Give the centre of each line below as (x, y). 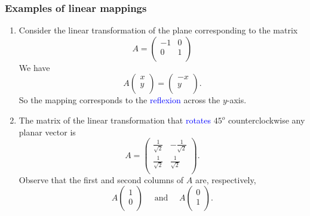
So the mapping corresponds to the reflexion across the (119, 100)
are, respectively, (225, 179)
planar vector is (47, 132)
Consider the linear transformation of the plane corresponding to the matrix (158, 30)
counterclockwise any (266, 120)
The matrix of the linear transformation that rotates (115, 120)
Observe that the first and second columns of (101, 179)
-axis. (237, 100)
